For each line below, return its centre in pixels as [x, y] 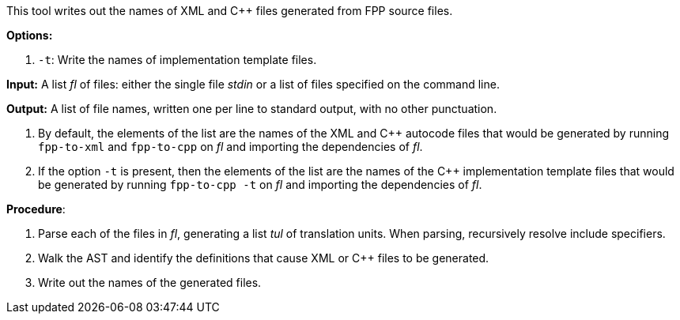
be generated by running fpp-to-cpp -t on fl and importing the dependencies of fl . [260, 184]
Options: [30, 35]
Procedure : [36, 209]
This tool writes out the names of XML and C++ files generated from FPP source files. [230, 11]
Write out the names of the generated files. [150, 282]
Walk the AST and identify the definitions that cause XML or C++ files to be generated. [264, 258]
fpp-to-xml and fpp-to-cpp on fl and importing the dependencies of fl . [230, 147]
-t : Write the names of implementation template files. [178, 60]
